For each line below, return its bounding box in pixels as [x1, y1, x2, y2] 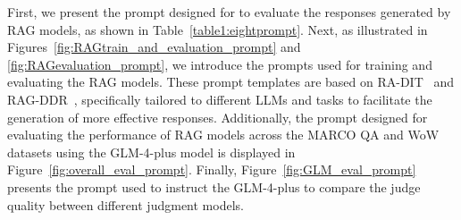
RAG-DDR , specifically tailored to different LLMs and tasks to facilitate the [7, 89, 432, 108]
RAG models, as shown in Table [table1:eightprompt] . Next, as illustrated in [7, 20, 428, 38]
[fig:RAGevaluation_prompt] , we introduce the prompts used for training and [7, 55, 432, 73]
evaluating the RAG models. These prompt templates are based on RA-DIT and [7, 72, 454, 91]
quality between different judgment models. [7, 195, 244, 214]
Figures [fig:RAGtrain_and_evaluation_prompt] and [7, 38, 301, 56]
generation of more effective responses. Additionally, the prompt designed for [7, 107, 428, 126]
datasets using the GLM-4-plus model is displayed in [7, 142, 296, 161]
